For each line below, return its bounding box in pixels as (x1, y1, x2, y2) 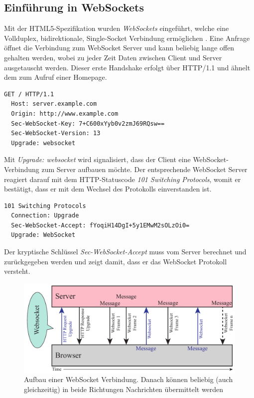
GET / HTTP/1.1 (4, 90, 54, 98)
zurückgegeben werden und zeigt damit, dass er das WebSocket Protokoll (4, 256, 227, 266)
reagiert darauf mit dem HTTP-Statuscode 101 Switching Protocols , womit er (4, 174, 241, 184)
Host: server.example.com (11, 100, 97, 108)
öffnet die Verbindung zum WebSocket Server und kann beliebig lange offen (4, 42, 235, 53)
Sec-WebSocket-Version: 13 (11, 130, 101, 137)
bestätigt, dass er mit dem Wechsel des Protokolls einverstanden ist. (4, 184, 212, 194)
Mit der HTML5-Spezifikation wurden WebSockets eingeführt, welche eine (4, 23, 229, 33)
